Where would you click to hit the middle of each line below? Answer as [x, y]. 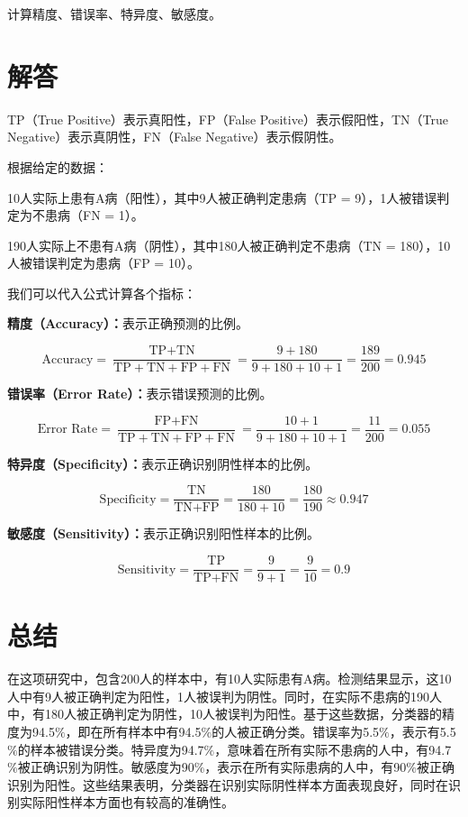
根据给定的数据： [58, 166]
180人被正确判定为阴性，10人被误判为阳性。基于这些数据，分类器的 [243, 714]
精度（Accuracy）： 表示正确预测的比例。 [128, 323]
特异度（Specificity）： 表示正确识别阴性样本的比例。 [163, 463]
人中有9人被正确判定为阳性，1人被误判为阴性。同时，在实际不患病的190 [218, 696]
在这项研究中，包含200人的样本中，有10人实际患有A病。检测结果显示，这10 [229, 679]
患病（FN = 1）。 [94, 215]
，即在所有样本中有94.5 [133, 731]
